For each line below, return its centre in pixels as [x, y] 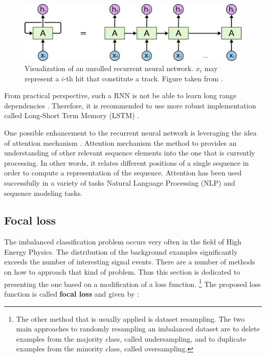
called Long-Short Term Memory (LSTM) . [72, 115]
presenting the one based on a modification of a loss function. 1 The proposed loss [132, 283]
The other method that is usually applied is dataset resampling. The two [130, 318]
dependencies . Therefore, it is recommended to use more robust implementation [130, 105]
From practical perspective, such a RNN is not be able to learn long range [120, 95]
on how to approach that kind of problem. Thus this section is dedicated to [122, 272]
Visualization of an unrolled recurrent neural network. [109, 68]
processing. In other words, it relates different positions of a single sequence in [127, 162]
